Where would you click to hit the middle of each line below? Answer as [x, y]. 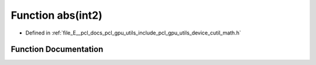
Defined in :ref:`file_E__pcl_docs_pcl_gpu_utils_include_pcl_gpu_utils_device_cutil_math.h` [133, 33]
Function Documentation [57, 49]
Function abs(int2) [56, 15]
